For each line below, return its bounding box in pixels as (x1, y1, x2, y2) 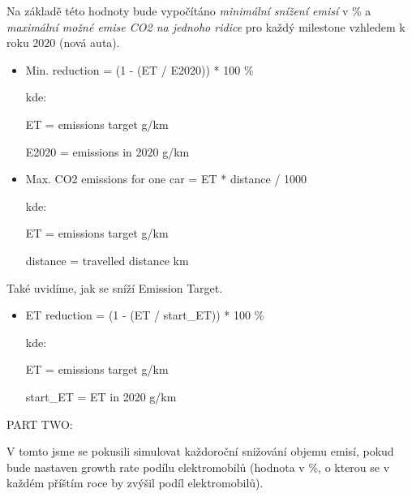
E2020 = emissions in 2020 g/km (25, 143, 190, 160)
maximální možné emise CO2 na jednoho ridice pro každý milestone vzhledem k (6, 18, 406, 35)
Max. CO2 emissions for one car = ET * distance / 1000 (25, 170, 307, 187)
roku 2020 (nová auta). (6, 34, 120, 51)
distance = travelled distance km (25, 251, 189, 268)
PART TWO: (6, 415, 73, 432)
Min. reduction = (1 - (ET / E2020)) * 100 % (25, 61, 254, 78)
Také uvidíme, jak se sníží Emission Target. (6, 279, 223, 296)
